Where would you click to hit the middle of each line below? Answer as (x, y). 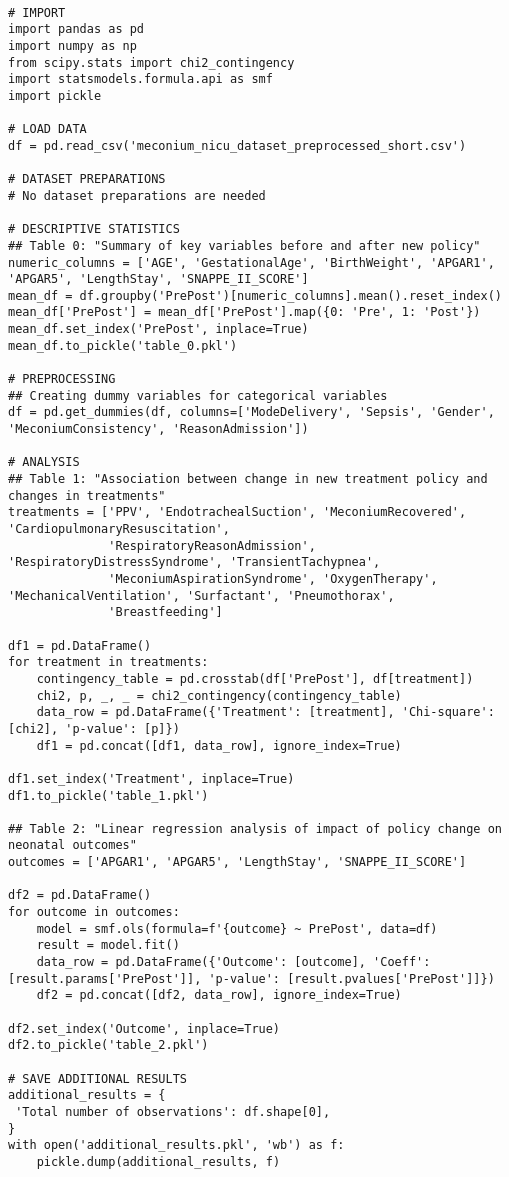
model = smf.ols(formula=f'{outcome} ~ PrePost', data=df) (237, 928)
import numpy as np (72, 45)
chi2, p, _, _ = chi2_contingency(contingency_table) (219, 695)
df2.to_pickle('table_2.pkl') (108, 1045)
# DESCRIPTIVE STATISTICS (94, 229)
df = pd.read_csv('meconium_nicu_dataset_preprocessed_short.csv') (237, 145)
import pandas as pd (76, 29)
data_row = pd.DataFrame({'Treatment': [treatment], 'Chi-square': (265, 712)
